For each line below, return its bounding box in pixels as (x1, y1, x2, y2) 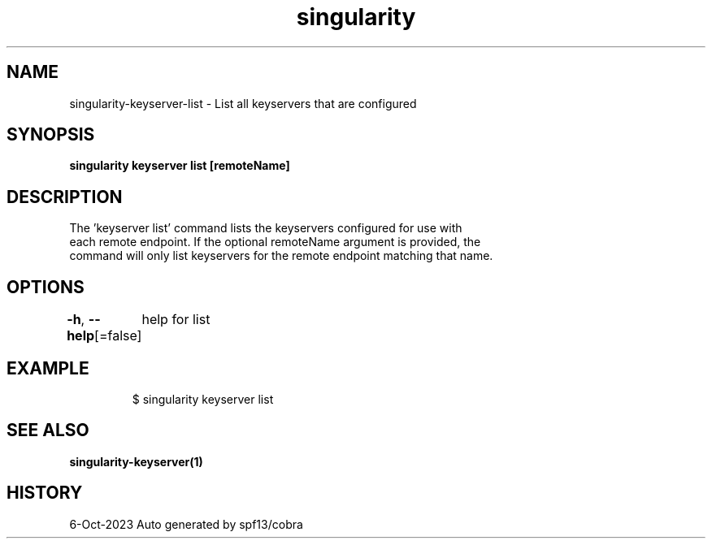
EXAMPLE (7, 357, 89, 378)
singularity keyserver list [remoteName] (69, 158, 290, 173)
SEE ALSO (7, 420, 89, 441)
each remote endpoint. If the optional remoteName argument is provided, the (69, 235, 481, 249)
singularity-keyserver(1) (69, 454, 203, 469)
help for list (141, 311, 211, 328)
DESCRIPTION (7, 186, 123, 207)
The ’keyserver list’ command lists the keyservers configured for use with (69, 221, 462, 236)
